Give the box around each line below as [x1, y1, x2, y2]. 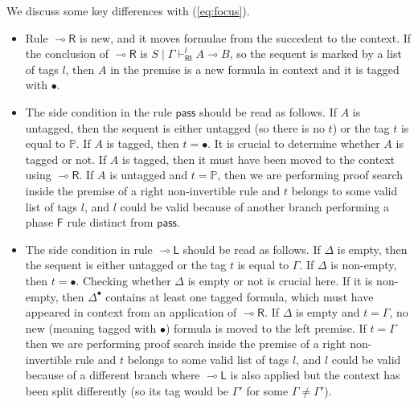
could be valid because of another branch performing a [120, 198, 389, 215]
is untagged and [109, 166, 188, 183]
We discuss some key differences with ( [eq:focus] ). [6, 2, 250, 18]
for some [246, 382, 289, 399]
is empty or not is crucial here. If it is [187, 272, 373, 288]
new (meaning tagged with [25, 319, 157, 336]
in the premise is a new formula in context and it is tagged [110, 60, 400, 77]
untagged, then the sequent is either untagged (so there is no [25, 119, 325, 136]
